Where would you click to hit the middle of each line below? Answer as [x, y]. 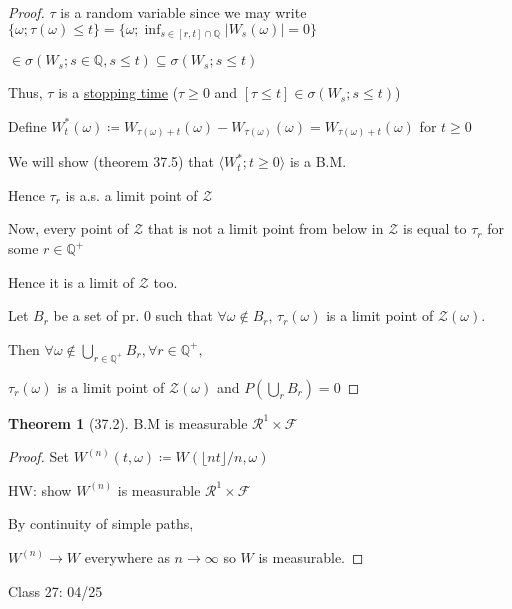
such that [184, 315]
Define [27, 125]
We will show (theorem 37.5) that [111, 161]
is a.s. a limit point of [131, 194]
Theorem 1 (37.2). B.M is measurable [128, 422]
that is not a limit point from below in [266, 228]
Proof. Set [38, 456]
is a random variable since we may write [183, 12]
